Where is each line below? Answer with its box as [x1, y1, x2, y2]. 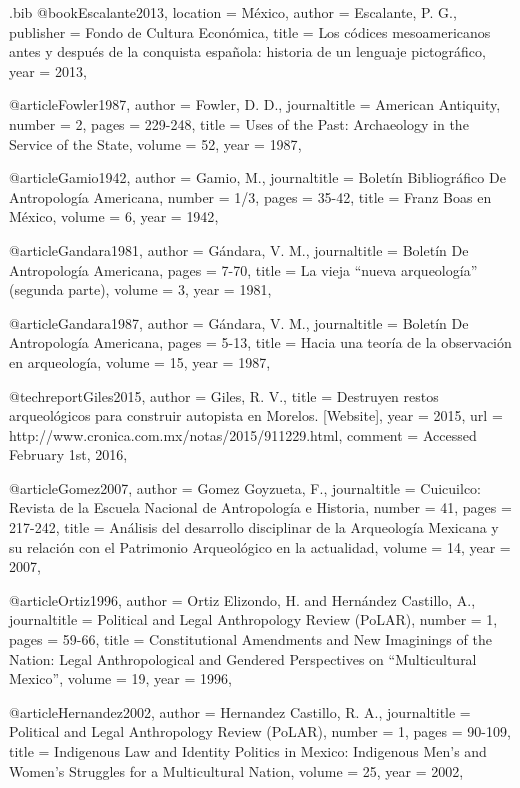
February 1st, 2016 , [9, 444, 128, 465]
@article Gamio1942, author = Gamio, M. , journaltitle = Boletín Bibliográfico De [9, 167, 506, 188]
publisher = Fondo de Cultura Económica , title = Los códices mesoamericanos [9, 21, 491, 42]
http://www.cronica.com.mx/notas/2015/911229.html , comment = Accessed [9, 424, 477, 445]
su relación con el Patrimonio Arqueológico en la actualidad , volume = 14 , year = [9, 536, 511, 557]
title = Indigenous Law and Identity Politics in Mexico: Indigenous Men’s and [9, 741, 487, 761]
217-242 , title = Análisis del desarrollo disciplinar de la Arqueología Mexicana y [9, 517, 499, 538]
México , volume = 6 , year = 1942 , [9, 206, 219, 227]
